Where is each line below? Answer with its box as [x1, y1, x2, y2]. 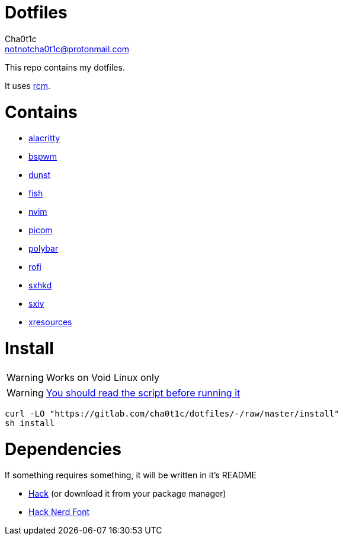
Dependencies [5, 439, 121, 459]
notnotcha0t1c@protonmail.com [5, 43, 130, 54]
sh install [5, 418, 55, 428]
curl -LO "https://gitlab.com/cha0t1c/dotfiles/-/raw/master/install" [5, 408, 339, 418]
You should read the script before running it [46, 386, 241, 399]
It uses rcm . [5, 80, 50, 91]
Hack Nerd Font [28, 507, 90, 517]
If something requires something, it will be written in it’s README [5, 470, 257, 481]
